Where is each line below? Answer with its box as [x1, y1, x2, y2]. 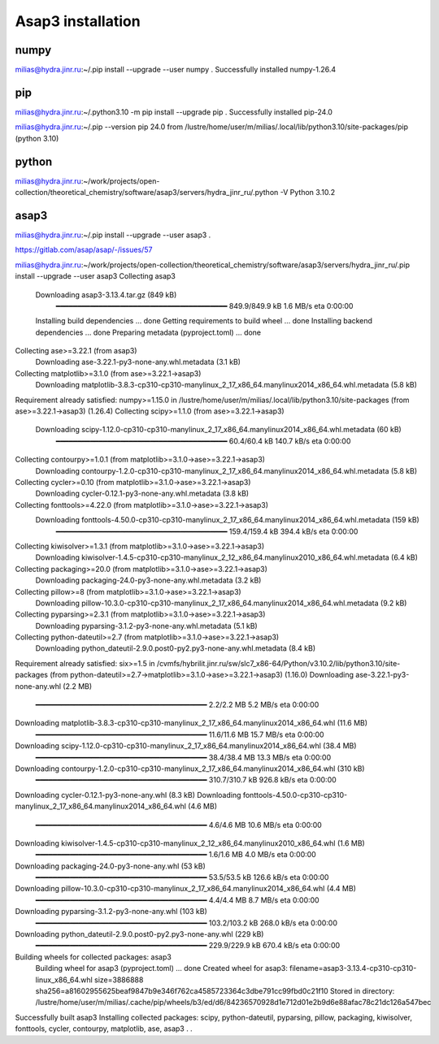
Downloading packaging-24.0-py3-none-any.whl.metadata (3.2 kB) [35, 575, 262, 585]
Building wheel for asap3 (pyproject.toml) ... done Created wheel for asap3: [35, 964, 289, 973]
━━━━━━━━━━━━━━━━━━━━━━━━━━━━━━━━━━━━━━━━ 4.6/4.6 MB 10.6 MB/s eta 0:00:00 [35, 820, 323, 830]
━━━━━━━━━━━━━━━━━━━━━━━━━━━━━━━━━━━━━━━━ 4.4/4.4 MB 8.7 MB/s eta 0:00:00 [35, 895, 320, 905]
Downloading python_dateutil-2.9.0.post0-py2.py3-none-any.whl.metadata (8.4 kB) [35, 643, 316, 653]
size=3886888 [93, 975, 144, 985]
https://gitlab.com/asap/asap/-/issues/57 [15, 245, 153, 255]
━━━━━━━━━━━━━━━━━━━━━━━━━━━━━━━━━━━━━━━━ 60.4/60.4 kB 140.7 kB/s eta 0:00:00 [55, 435, 351, 446]
